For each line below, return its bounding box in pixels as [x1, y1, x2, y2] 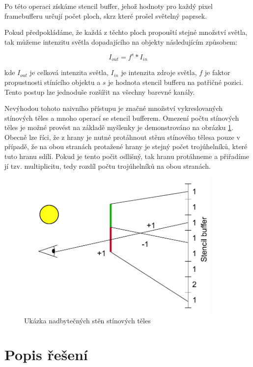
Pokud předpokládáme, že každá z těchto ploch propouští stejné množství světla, [4, 27, 248, 37]
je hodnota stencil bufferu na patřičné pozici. [108, 77, 243, 87]
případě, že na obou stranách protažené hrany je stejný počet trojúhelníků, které [4, 141, 248, 152]
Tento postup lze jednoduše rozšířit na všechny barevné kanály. [4, 86, 195, 97]
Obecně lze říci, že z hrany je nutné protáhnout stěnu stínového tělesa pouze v [4, 131, 240, 142]
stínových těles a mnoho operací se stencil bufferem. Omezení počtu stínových [4, 112, 239, 123]
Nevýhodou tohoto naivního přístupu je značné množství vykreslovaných [4, 103, 223, 113]
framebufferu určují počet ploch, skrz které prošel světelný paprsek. [4, 10, 207, 21]
